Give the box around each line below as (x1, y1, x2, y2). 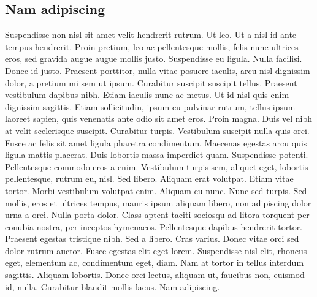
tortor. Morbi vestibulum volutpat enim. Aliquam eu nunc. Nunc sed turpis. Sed (5, 184, 307, 197)
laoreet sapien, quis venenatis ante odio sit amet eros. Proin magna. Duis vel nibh (5, 112, 313, 125)
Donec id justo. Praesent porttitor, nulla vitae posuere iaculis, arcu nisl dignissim (5, 64, 310, 77)
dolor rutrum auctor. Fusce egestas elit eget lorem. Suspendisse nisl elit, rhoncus (5, 244, 307, 257)
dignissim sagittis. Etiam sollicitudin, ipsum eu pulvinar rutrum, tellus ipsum (5, 100, 296, 113)
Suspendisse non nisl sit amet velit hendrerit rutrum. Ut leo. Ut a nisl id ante (5, 28, 297, 41)
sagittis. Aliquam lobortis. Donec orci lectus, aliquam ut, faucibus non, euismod (5, 268, 305, 281)
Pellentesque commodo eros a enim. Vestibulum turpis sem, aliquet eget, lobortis (5, 160, 308, 173)
